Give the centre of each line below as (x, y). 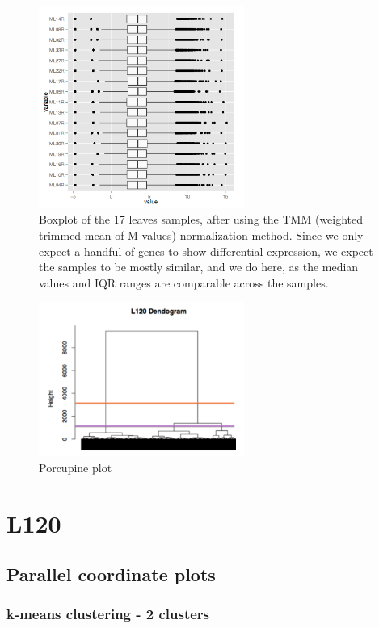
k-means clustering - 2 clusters (108, 614)
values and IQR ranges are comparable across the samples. (184, 282)
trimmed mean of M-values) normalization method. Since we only (201, 235)
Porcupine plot (76, 467)
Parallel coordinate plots (111, 574)
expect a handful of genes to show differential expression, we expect (206, 251)
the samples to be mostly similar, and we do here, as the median (199, 267)
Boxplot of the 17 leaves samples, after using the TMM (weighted (201, 219)
